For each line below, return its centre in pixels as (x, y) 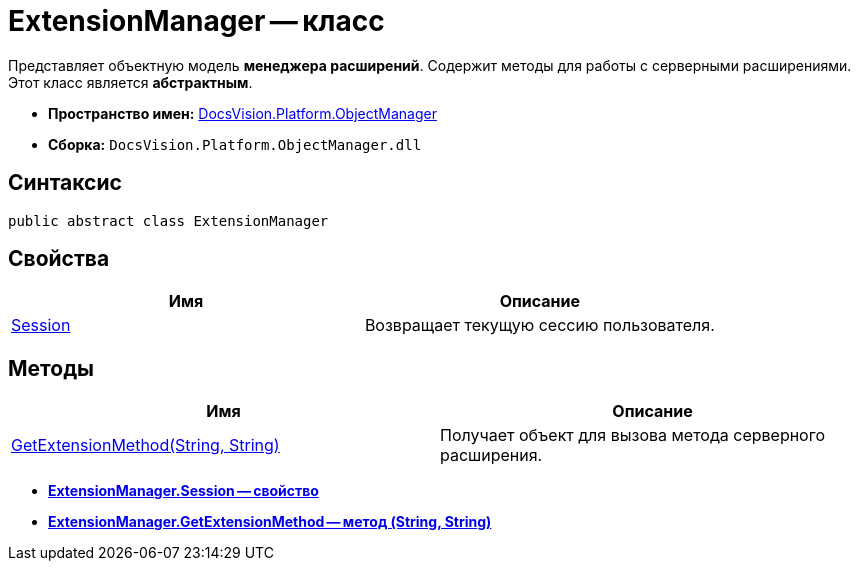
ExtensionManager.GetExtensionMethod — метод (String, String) (270, 522)
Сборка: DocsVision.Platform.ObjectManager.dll (235, 144)
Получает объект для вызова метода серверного (632, 435)
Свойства (59, 259)
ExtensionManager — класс (196, 21)
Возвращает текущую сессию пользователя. (539, 325)
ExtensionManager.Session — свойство (183, 491)
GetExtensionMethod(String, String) (145, 445)
